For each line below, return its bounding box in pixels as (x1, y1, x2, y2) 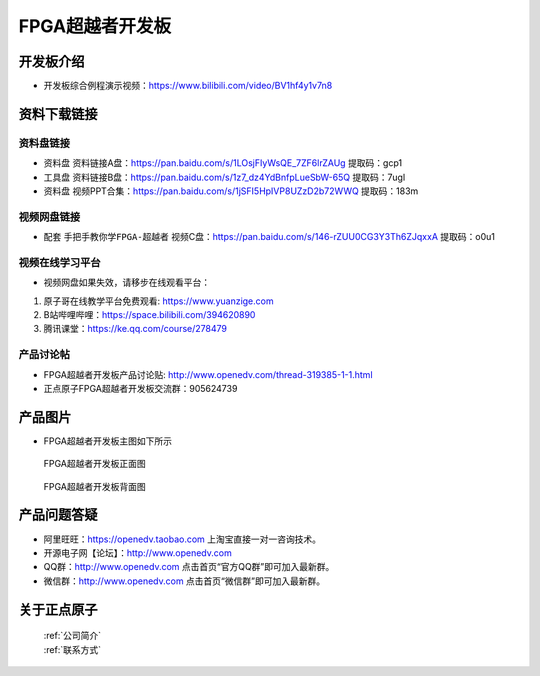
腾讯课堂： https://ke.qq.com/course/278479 (43, 323, 227, 335)
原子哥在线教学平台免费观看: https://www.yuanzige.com (43, 295, 274, 307)
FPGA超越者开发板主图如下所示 (43, 435, 172, 447)
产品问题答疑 (18, 506, 98, 524)
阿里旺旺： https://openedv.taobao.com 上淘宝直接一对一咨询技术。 (43, 533, 322, 545)
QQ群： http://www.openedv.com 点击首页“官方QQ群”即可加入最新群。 (43, 561, 335, 573)
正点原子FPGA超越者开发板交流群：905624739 (43, 382, 238, 394)
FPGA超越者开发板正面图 (43, 458, 146, 470)
